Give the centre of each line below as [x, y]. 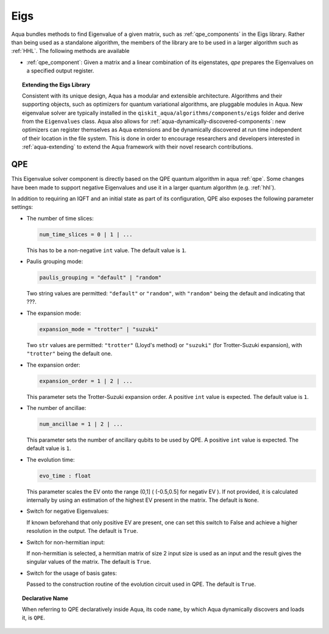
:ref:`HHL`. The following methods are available [70, 51]
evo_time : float [65, 476]
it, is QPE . [34, 618]
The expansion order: [53, 365]
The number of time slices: [60, 218]
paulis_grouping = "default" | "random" [100, 278]
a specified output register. [60, 71]
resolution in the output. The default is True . [82, 531]
